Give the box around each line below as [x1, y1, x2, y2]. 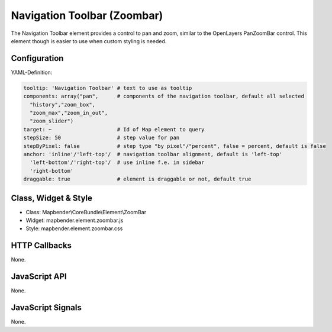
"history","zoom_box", [30, 101, 96, 108]
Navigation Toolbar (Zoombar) [11, 9, 163, 22]
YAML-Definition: [11, 69, 53, 76]
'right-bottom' [30, 167, 74, 174]
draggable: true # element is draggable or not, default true [23, 176, 252, 183]
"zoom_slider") [30, 118, 74, 124]
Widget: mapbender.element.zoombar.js [25, 217, 124, 224]
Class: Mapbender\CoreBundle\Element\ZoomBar [25, 208, 147, 215]
